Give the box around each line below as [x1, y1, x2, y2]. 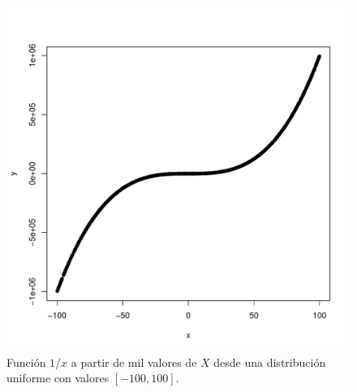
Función [6, 353, 46, 370]
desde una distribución [213, 353, 326, 370]
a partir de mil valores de [71, 353, 197, 370]
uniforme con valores [6, 369, 110, 386]
